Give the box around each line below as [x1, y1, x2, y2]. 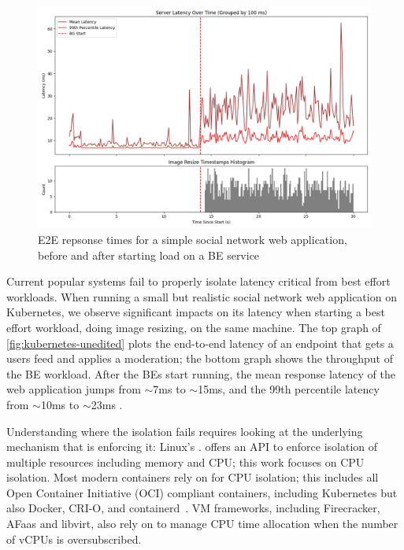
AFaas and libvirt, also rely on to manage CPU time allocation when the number [6, 515, 398, 532]
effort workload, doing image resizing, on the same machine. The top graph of [6, 319, 381, 335]
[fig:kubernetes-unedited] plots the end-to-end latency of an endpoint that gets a [6, 334, 394, 351]
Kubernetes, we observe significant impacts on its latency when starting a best [6, 304, 385, 320]
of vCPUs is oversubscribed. [6, 530, 142, 547]
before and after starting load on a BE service [38, 246, 260, 263]
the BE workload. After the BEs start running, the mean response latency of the [6, 365, 396, 382]
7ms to [153, 381, 186, 397]
